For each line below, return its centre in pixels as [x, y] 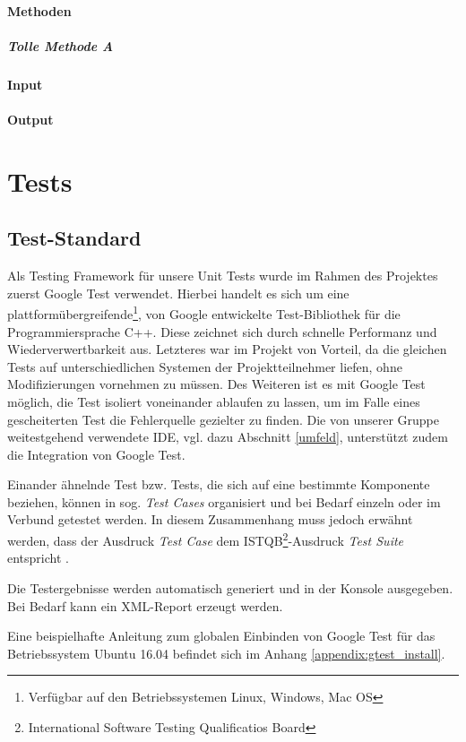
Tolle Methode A [60, 45]
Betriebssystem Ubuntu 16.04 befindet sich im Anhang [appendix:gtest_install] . [226, 653]
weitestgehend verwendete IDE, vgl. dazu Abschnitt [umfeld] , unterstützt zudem [228, 437]
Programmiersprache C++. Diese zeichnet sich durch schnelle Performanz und [222, 331]
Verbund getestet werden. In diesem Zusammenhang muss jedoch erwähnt [210, 519]
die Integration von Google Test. [96, 454]
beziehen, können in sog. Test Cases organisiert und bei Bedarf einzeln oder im [224, 501]
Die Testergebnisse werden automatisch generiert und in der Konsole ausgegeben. [230, 587]
